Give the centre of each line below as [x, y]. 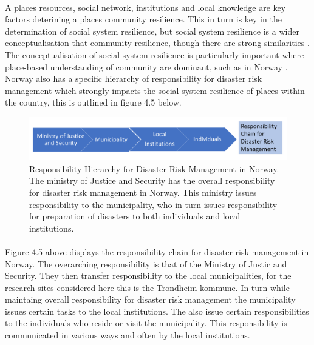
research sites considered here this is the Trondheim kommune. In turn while [147, 287]
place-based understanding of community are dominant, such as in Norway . [146, 66]
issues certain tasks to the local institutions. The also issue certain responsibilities [157, 311]
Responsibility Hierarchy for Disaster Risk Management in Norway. [154, 168]
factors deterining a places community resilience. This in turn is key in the [143, 19]
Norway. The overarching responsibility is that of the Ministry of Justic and [146, 263]
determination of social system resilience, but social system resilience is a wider [152, 31]
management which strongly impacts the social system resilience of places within [155, 90]
